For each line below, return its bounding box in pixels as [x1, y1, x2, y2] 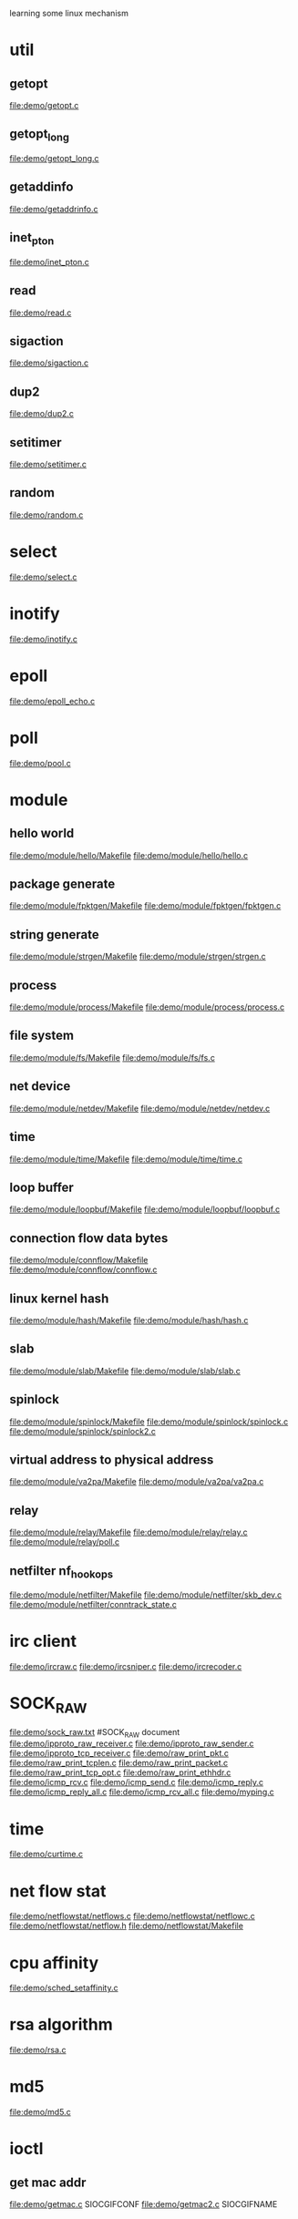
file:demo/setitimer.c [9, 459, 87, 470]
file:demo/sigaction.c [9, 357, 89, 368]
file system [9, 1028, 75, 1043]
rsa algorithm [9, 2014, 114, 2035]
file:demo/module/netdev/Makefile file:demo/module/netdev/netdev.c [9, 1103, 271, 1114]
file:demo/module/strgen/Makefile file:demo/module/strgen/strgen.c [9, 951, 266, 962]
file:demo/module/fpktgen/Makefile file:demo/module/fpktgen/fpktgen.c [9, 900, 282, 911]
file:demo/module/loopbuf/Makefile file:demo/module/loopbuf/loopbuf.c [9, 1204, 281, 1215]
